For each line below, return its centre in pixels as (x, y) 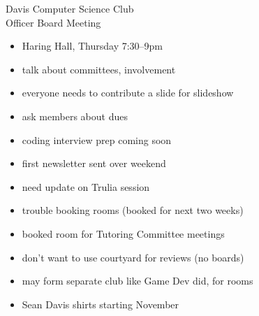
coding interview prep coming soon (97, 139)
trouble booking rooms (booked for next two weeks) (133, 210)
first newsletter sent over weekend (94, 163)
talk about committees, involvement (99, 69)
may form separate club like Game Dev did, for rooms (138, 281)
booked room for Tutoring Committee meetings (123, 233)
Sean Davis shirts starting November (101, 304)
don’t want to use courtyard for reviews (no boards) (133, 257)
